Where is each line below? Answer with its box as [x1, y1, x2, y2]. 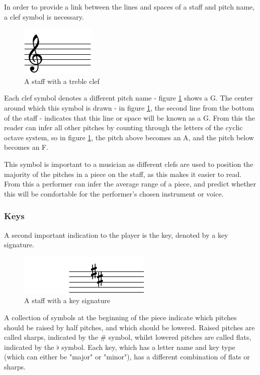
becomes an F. [4, 142, 49, 152]
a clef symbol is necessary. [4, 11, 84, 22]
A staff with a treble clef [24, 75, 100, 86]
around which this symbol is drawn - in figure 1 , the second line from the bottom [4, 102, 254, 113]
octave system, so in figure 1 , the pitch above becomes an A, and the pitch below [4, 132, 254, 142]
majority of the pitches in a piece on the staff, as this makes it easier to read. [4, 168, 242, 179]
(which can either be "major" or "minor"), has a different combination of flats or [4, 351, 250, 362]
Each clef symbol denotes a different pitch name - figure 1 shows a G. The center [4, 92, 253, 103]
